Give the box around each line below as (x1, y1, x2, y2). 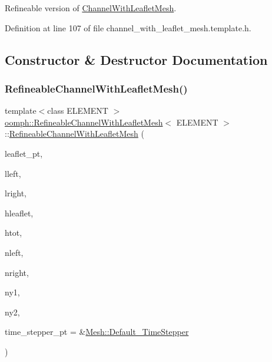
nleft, (5, 246, 24, 258)
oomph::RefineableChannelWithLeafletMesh (5, 116, 163, 128)
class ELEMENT (47, 104, 108, 117)
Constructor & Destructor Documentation (5, 50, 268, 68)
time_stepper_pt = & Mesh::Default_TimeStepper (5, 325, 189, 338)
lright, (5, 187, 27, 199)
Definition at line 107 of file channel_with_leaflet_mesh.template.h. (5, 21, 251, 34)
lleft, (5, 167, 21, 179)
